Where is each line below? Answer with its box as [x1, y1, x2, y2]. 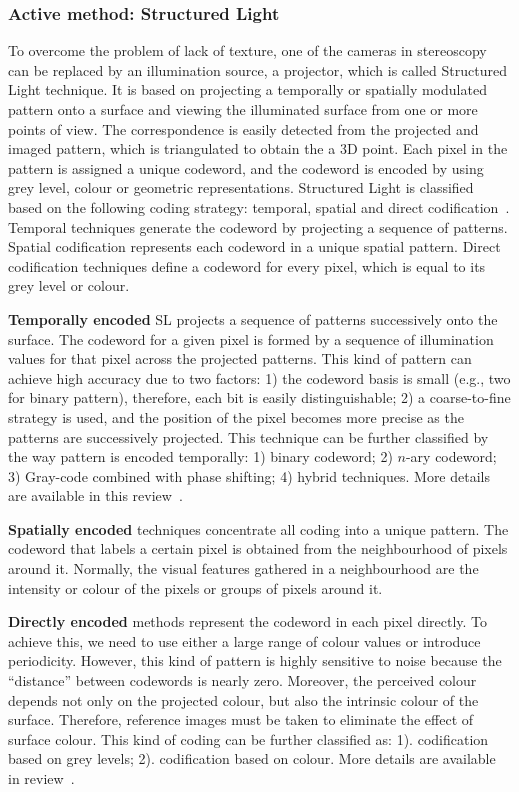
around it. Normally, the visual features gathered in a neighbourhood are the [8, 558, 479, 579]
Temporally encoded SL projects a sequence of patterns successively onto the [8, 308, 498, 329]
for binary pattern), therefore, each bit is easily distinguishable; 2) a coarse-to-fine [8, 387, 511, 408]
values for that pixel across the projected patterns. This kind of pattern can [8, 348, 472, 369]
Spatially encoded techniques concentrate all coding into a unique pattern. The [8, 518, 509, 539]
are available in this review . [8, 485, 183, 506]
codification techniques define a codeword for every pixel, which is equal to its [8, 255, 486, 276]
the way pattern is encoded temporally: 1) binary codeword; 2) [8, 446, 393, 467]
